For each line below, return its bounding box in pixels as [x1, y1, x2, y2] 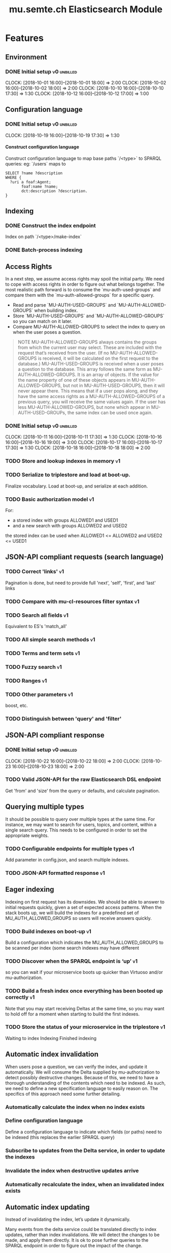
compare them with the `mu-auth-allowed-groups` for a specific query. [5, 292, 155, 298]
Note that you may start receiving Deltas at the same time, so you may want [5, 1005, 165, 1011]
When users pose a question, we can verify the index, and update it [5, 1063, 148, 1070]
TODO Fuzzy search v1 [5, 663, 62, 670]
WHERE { [5, 175, 22, 180]
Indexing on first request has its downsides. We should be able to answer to [5, 898, 165, 905]
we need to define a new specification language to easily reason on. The [5, 1085, 158, 1092]
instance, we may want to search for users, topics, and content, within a [5, 821, 157, 827]
